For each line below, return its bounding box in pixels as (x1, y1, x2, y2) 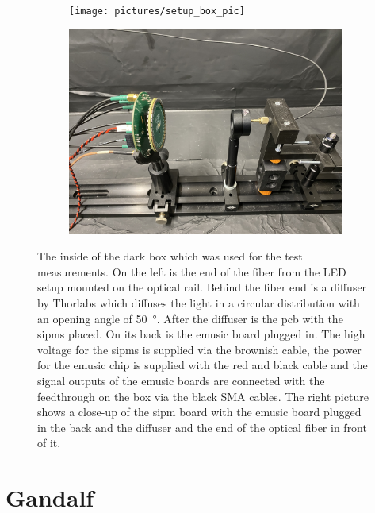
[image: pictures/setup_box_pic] (69, 6, 245, 17)
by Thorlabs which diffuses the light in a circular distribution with (37, 295, 360, 311)
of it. (37, 434, 61, 451)
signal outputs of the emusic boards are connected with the (37, 372, 325, 388)
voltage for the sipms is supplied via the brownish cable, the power (37, 341, 362, 357)
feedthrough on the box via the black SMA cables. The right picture (37, 388, 369, 404)
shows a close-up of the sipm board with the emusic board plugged (37, 403, 362, 420)
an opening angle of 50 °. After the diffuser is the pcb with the (37, 310, 343, 326)
